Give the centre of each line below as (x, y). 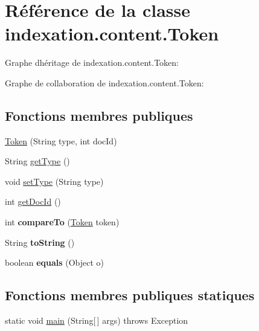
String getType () (37, 161)
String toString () (40, 242)
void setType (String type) (54, 181)
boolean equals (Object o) (55, 262)
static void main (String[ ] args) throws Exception (97, 320)
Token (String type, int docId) (61, 140)
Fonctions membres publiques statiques (130, 295)
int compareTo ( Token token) (62, 222)
